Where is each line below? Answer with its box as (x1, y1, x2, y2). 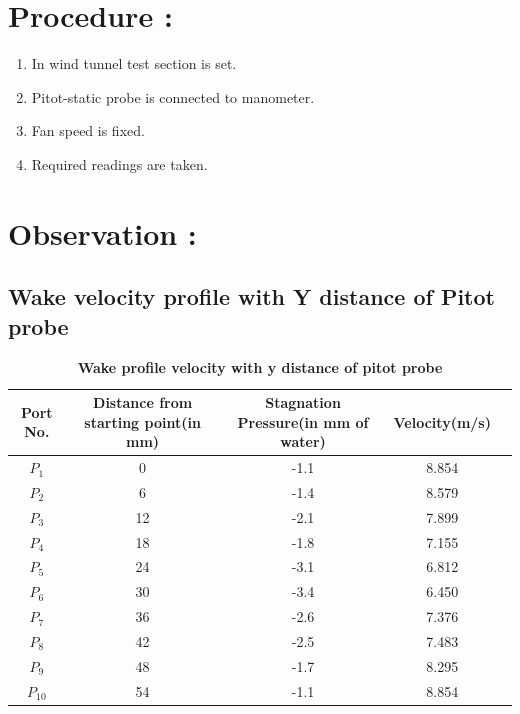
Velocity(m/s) (393, 411, 491, 432)
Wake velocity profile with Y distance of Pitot (8, 281, 495, 312)
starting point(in (84, 411, 201, 432)
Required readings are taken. (31, 153, 208, 174)
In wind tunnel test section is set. (31, 53, 237, 74)
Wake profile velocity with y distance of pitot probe (77, 357, 443, 378)
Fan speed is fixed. (31, 120, 145, 141)
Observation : (8, 212, 197, 253)
